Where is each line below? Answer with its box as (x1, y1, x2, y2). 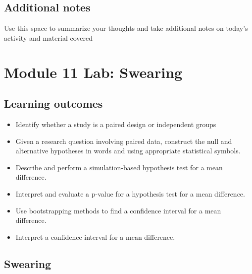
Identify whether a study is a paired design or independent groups (15, 119, 216, 129)
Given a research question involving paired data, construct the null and (15, 136, 232, 146)
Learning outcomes (4, 96, 103, 111)
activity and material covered (4, 32, 93, 43)
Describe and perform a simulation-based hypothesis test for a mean (15, 162, 223, 172)
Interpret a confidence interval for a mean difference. (15, 231, 175, 242)
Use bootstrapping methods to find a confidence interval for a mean (15, 205, 221, 215)
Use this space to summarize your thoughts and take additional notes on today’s (4, 23, 248, 33)
